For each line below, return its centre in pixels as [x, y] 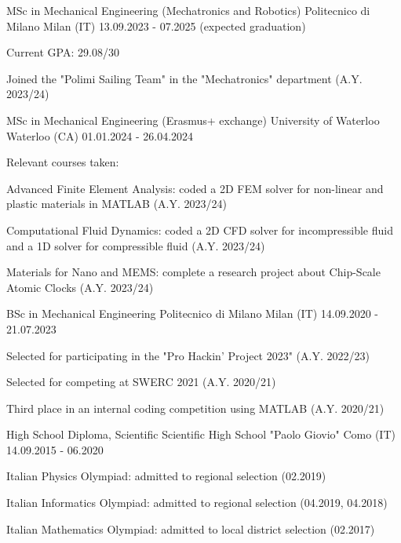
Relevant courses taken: [63, 162]
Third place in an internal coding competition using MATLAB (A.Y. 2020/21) [195, 408]
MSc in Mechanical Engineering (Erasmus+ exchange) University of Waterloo [193, 120]
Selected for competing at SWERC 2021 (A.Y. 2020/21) [141, 382]
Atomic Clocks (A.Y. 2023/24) [80, 287]
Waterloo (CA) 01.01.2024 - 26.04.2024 [100, 135]
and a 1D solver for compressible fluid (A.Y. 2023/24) [136, 245]
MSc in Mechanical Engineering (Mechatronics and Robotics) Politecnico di [188, 10]
